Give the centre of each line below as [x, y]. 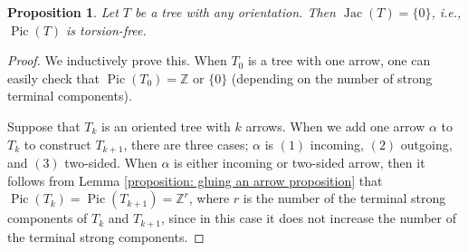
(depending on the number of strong [332, 78]
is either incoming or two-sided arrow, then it [300, 163]
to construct [57, 144]
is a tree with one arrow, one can [339, 60]
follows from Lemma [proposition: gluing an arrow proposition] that [195, 180]
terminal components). [70, 96]
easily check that [53, 78]
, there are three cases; [186, 144]
